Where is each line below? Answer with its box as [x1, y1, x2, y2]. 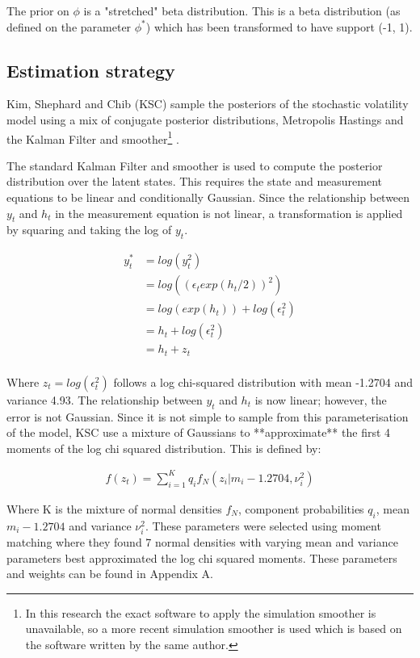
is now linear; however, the [254, 391, 387, 408]
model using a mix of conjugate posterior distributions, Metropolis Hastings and [6, 111, 404, 128]
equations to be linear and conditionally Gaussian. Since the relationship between [6, 189, 410, 206]
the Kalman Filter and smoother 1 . [6, 128, 179, 147]
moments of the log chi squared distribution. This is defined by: [6, 439, 321, 456]
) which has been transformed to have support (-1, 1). [145, 18, 413, 35]
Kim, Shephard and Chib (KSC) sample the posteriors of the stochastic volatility [6, 95, 409, 112]
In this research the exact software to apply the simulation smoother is [25, 604, 376, 621]
